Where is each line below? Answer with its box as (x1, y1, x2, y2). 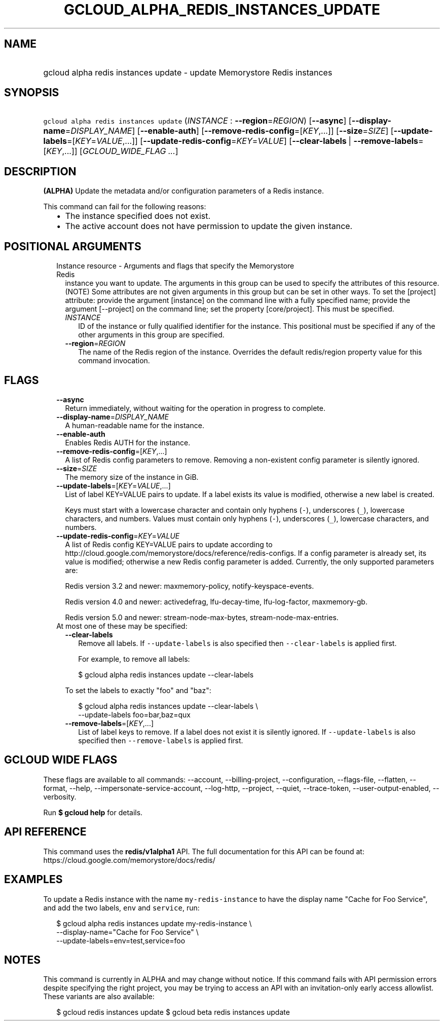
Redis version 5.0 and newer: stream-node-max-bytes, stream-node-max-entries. (65, 613, 339, 622)
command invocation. (78, 356, 150, 365)
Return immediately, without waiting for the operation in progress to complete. (65, 403, 325, 412)
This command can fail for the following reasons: (43, 202, 206, 211)
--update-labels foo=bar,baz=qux (78, 710, 191, 719)
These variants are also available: (43, 992, 155, 1001)
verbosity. (43, 792, 77, 801)
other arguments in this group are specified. (78, 330, 225, 339)
